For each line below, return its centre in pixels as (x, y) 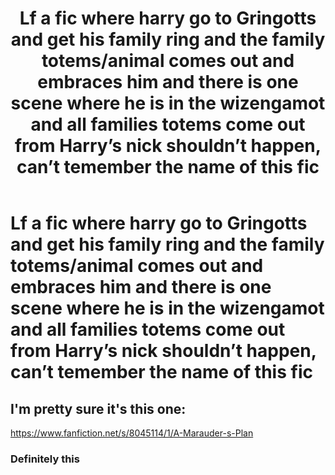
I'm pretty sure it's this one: (98, 408)
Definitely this (45, 459)
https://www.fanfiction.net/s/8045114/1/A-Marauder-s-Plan (132, 433)
